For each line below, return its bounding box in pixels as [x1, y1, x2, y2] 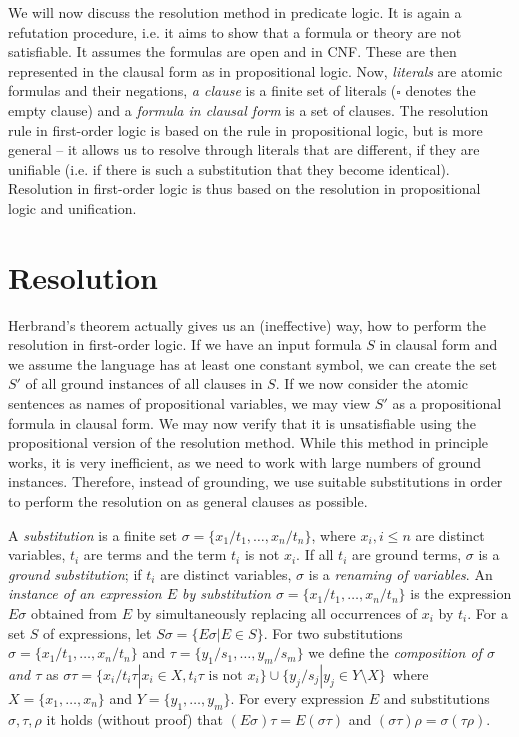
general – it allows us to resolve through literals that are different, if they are [8, 139, 480, 160]
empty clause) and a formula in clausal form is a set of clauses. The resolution [8, 99, 489, 120]
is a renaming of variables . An [308, 563, 493, 584]
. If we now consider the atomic [275, 373, 468, 394]
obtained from [31, 602, 118, 623]
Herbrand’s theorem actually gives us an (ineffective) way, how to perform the [8, 314, 486, 335]
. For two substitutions [263, 622, 403, 643]
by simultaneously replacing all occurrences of [136, 602, 418, 623]
